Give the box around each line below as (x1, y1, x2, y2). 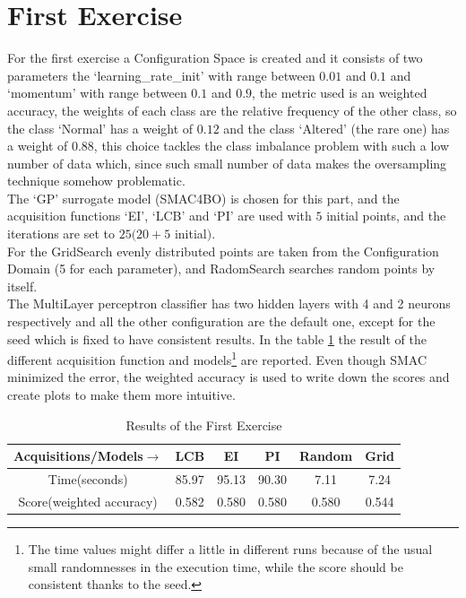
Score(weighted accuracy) (18, 491, 158, 510)
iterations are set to (7, 224, 115, 243)
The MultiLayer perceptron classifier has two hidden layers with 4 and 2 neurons (7, 294, 451, 313)
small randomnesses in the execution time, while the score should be (28, 557, 403, 576)
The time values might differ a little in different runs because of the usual (28, 540, 433, 559)
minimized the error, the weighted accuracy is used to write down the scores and (7, 368, 450, 386)
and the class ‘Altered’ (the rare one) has (223, 118, 450, 137)
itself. (7, 276, 38, 295)
